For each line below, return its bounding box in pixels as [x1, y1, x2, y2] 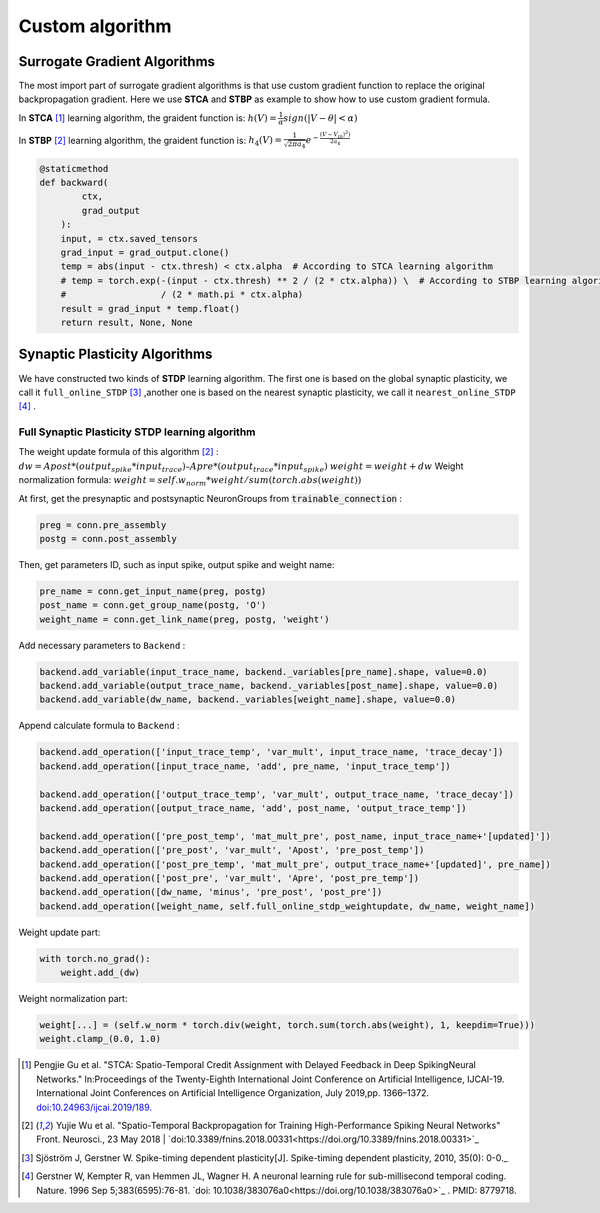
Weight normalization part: [18, 993, 128, 1005]
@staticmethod [39, 163, 109, 174]
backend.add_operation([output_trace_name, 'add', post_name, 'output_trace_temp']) [39, 803, 467, 814]
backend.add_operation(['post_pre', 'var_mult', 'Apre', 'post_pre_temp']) [39, 872, 420, 884]
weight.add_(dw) [60, 967, 140, 979]
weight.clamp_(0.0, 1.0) [39, 1033, 162, 1045]
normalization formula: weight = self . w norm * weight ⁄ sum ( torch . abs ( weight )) [18, 474, 362, 488]
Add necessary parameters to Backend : [18, 639, 186, 651]
